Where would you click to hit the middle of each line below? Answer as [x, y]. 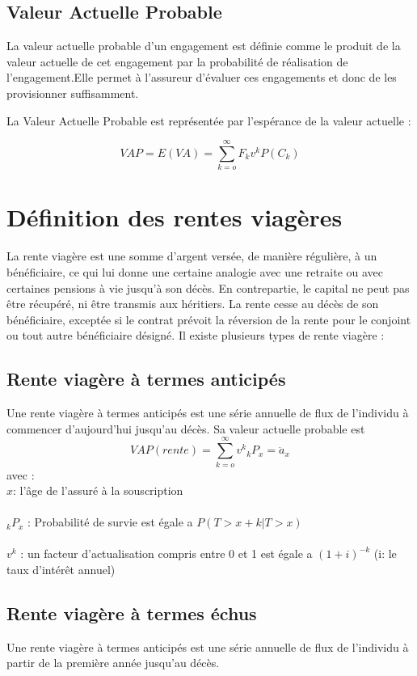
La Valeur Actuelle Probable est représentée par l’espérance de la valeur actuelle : [209, 120]
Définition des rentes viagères [175, 217]
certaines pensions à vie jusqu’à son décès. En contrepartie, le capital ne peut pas [208, 287]
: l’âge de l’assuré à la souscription [98, 490]
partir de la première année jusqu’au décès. [113, 663]
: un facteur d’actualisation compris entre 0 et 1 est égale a [166, 553]
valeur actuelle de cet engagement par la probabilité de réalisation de [177, 61]
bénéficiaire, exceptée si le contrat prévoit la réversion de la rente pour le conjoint [209, 319]
